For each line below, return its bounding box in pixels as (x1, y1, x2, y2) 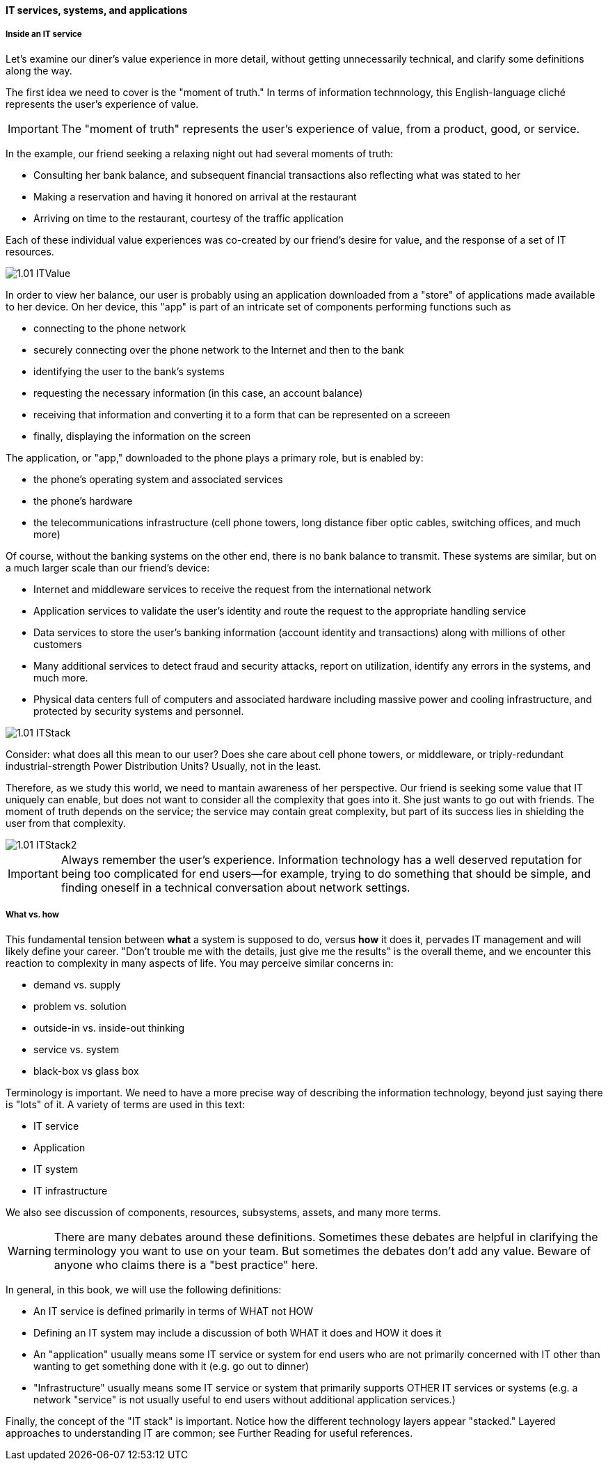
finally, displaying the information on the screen (33, 429, 251, 442)
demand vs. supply (33, 978, 121, 991)
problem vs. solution (33, 1000, 127, 1012)
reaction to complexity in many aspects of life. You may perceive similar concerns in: (6, 956, 394, 969)
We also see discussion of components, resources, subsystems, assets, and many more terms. (6, 1206, 441, 1218)
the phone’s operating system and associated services (33, 473, 283, 485)
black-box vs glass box (33, 1064, 139, 1077)
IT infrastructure (33, 1184, 108, 1197)
